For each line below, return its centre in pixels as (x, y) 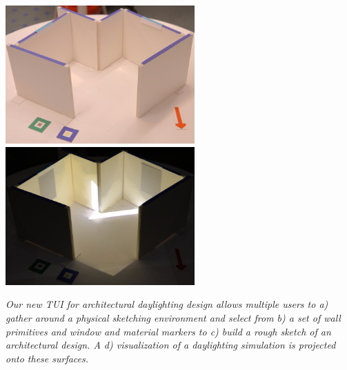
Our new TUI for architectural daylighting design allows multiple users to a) (167, 304)
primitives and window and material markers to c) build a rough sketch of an (168, 331)
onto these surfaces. (47, 358)
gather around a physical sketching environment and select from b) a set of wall (173, 317)
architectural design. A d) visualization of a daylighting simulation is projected (171, 345)
